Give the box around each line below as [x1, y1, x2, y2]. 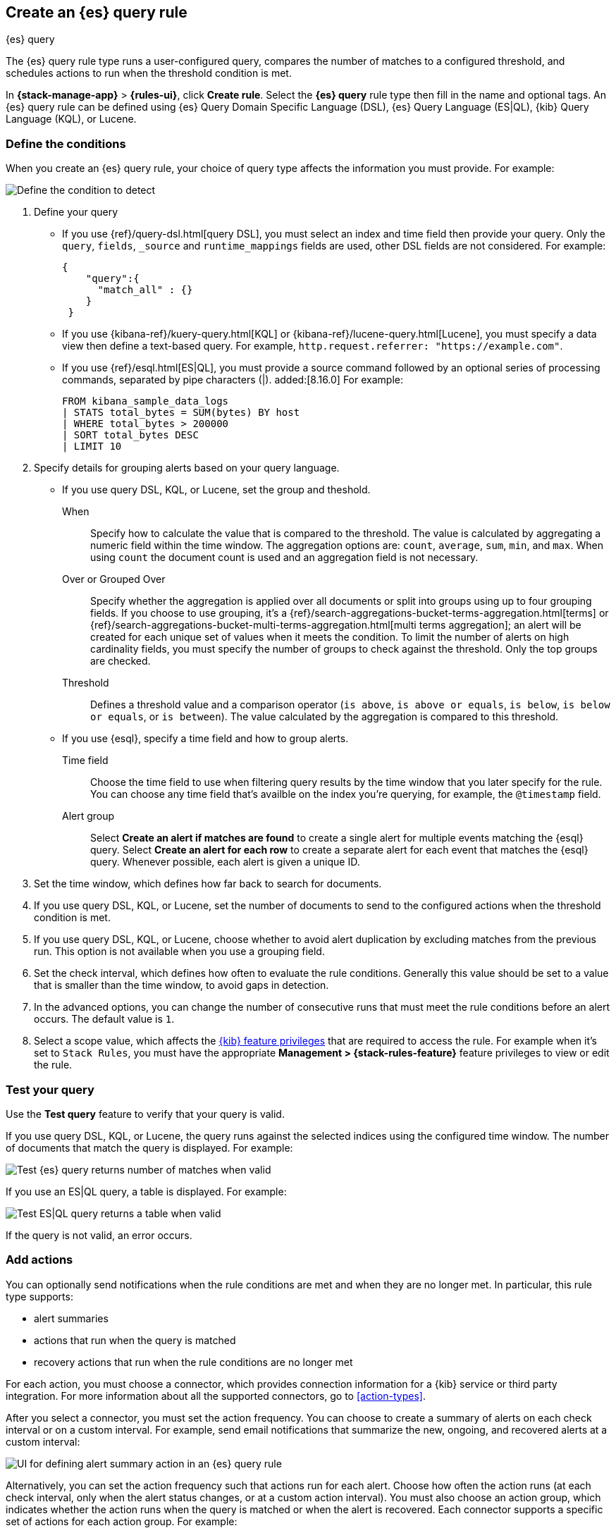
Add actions [6, 1252, 73, 1267]
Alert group [62, 810, 115, 823]
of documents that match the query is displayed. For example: [6, 1141, 293, 1154]
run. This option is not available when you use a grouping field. [34, 945, 325, 958]
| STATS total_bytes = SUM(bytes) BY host [62, 407, 300, 419]
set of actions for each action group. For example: [6, 1515, 238, 1527]
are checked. [90, 655, 151, 667]
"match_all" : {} [97, 284, 193, 296]
